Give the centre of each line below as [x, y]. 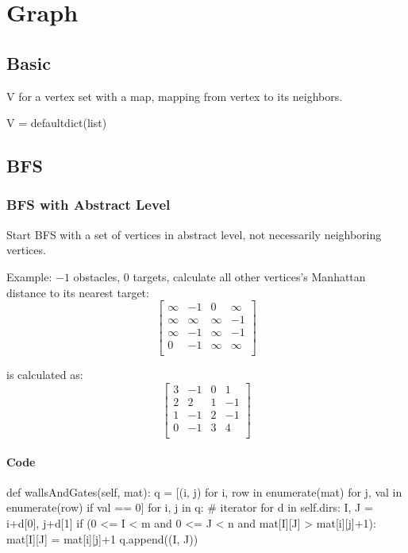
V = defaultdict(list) [57, 123]
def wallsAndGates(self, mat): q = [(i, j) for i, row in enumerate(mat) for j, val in [204, 491]
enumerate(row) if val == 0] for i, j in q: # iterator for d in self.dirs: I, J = [190, 507]
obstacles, [97, 276]
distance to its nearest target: [78, 292]
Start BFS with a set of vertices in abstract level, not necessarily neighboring [194, 234]
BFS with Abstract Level [89, 205]
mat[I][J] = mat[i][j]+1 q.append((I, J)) [102, 538]
